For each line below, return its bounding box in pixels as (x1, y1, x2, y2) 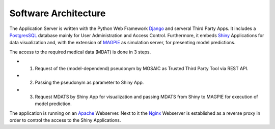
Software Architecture (9, 8, 106, 19)
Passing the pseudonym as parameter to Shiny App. (35, 79, 144, 86)
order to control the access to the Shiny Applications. (9, 117, 121, 123)
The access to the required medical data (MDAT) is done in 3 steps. (9, 49, 151, 55)
